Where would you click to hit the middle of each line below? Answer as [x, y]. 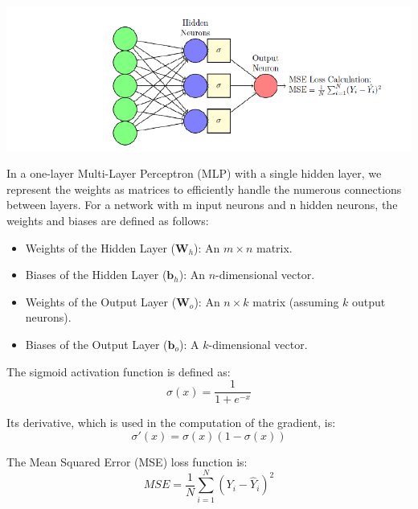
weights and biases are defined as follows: [108, 221]
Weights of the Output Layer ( [101, 301]
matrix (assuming [296, 301]
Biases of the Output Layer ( [96, 344]
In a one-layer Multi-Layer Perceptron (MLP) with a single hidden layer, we [194, 173]
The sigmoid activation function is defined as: [119, 371]
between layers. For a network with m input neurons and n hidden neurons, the [202, 205]
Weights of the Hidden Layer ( [100, 247]
